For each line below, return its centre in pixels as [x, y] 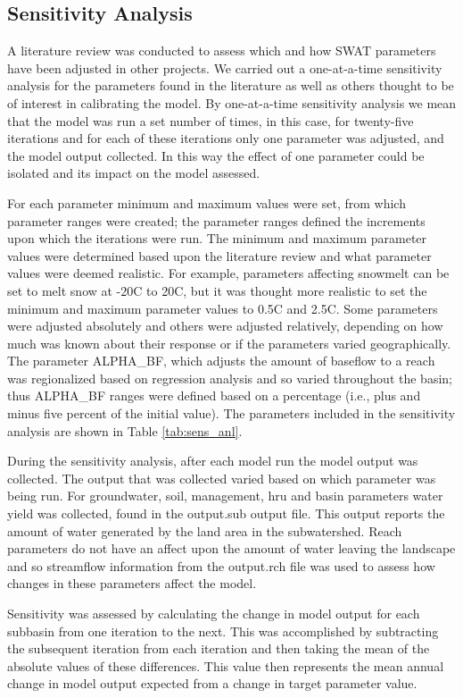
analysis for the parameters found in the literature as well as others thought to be [231, 85]
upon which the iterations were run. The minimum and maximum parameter [217, 238]
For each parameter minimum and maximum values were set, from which [207, 202]
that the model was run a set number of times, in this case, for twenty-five [211, 120]
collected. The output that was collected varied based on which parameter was [222, 478]
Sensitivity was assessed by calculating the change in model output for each [214, 614]
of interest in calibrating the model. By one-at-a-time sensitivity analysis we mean [232, 102]
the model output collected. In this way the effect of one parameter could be [216, 155]
